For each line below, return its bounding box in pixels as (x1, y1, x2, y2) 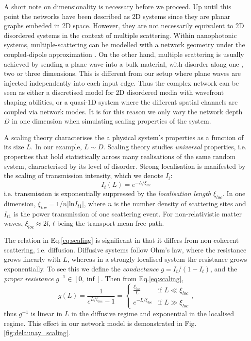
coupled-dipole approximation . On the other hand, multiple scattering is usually (4, 49, 244, 59)
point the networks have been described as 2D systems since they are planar (4, 11, 231, 21)
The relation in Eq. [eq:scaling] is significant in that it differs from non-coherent (4, 235, 239, 245)
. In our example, (31, 142, 82, 152)
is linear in (31, 308, 63, 318)
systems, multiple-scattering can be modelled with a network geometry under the (4, 39, 245, 50)
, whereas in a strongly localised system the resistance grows (67, 254, 247, 264)
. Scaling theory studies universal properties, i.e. (103, 142, 247, 152)
